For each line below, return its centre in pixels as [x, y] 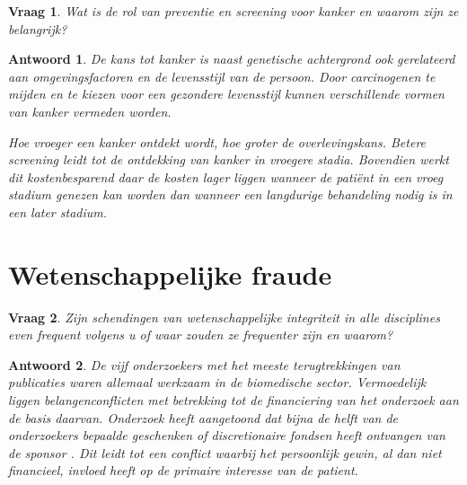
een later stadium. [58, 212]
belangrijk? [38, 28]
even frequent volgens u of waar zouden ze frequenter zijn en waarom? [201, 335]
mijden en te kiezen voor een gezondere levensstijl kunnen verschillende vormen [226, 94]
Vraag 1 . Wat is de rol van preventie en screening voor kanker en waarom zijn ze [233, 11]
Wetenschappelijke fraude [170, 273]
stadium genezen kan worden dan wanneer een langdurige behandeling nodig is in [230, 194]
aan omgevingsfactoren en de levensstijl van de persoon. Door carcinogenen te [222, 76]
